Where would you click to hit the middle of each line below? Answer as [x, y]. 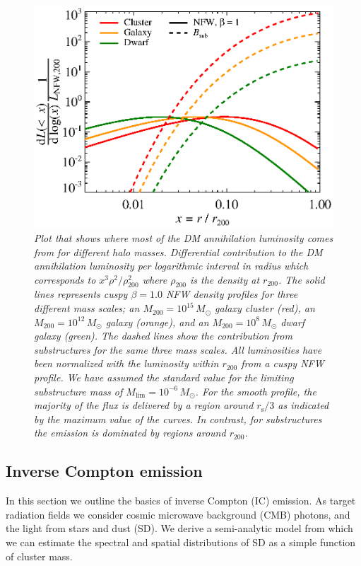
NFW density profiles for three [232, 294]
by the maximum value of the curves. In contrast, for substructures [178, 418]
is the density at [225, 279]
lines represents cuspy [81, 294]
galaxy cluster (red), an [265, 308]
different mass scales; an [87, 308]
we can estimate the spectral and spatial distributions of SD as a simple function [181, 542]
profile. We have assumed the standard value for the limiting [164, 377]
